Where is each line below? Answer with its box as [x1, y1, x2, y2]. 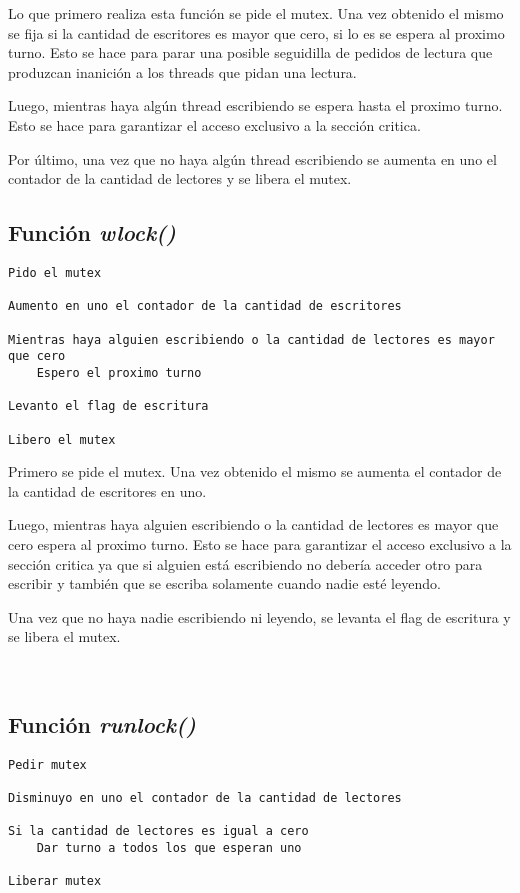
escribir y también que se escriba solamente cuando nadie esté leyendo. [8, 573, 441, 594]
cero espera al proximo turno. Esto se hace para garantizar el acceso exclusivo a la [8, 533, 512, 554]
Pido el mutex [8, 265, 102, 280]
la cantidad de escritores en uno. [8, 480, 207, 501]
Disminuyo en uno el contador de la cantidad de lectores [8, 791, 402, 806]
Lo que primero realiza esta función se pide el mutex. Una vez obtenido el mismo [8, 3, 504, 23]
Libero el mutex [8, 432, 116, 447]
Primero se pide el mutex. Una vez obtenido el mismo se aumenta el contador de [8, 461, 502, 482]
